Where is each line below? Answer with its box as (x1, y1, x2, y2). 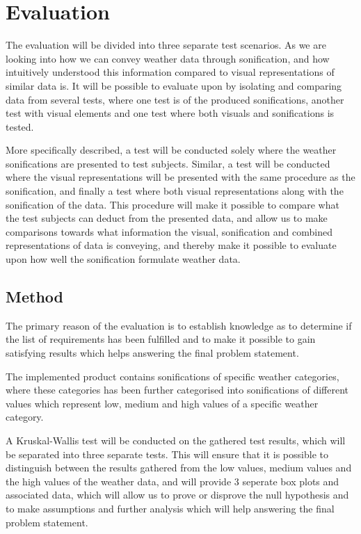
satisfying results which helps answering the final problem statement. (6, 346, 299, 360)
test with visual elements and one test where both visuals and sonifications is (6, 106, 335, 120)
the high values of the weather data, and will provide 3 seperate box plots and (6, 474, 339, 488)
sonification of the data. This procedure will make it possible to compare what (6, 197, 339, 211)
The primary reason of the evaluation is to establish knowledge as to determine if (6, 318, 352, 332)
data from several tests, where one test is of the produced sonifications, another (6, 92, 344, 106)
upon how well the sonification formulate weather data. (6, 252, 241, 266)
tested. (6, 119, 34, 133)
